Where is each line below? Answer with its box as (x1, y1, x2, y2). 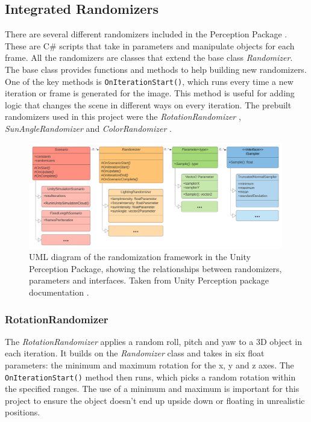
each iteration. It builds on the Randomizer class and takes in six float (5, 347, 265, 359)
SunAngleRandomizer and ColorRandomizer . (5, 122, 172, 135)
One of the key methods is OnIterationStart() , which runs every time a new (5, 75, 294, 87)
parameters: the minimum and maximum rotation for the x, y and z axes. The (5, 359, 294, 371)
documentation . (29, 286, 89, 299)
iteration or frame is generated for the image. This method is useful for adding (5, 87, 295, 99)
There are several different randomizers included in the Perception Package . (5, 28, 287, 40)
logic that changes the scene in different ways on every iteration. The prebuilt (5, 98, 292, 111)
